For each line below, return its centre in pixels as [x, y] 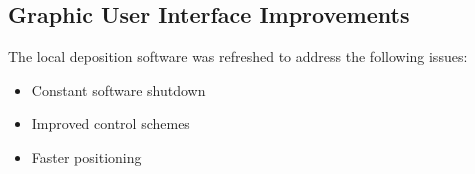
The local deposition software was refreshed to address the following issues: [238, 56]
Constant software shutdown [118, 89]
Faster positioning [86, 156]
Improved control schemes [110, 123]
